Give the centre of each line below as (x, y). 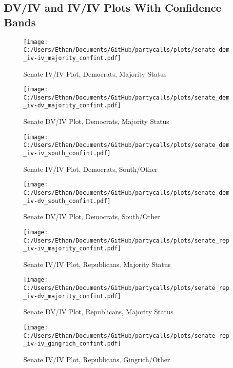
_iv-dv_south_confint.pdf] (67, 201)
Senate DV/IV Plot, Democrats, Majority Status (96, 121)
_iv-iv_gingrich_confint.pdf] (72, 344)
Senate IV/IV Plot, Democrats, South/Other (91, 169)
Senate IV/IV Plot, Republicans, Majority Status (97, 264)
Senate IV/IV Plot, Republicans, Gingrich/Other (97, 359)
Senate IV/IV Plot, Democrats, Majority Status (95, 73)
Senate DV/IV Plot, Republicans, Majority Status (98, 312)
